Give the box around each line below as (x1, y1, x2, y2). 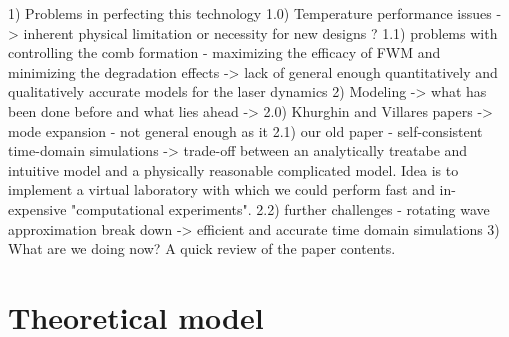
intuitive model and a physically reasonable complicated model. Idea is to (8, 159, 459, 180)
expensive (8, 198, 67, 219)
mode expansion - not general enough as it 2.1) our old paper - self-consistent (8, 120, 483, 141)
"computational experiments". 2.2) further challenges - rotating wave (71, 198, 490, 219)
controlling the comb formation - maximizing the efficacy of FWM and (8, 42, 441, 63)
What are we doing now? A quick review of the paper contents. (8, 238, 396, 259)
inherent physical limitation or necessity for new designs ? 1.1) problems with (23, 22, 498, 43)
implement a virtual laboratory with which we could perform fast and (8, 179, 435, 200)
